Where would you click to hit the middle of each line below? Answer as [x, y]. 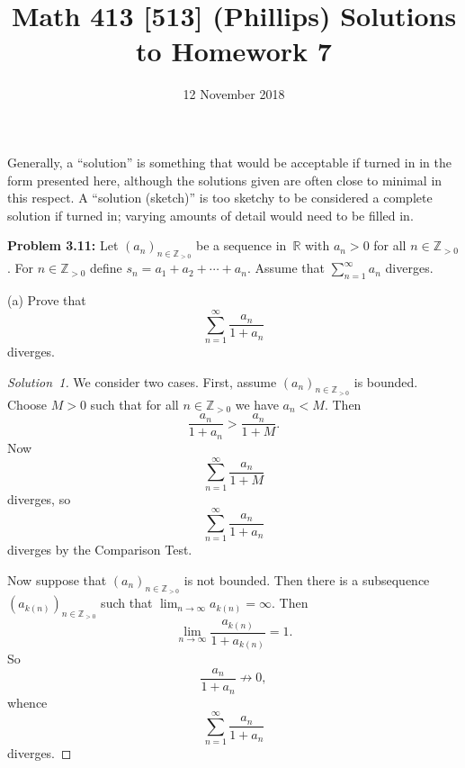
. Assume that [286, 268]
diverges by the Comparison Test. [100, 550]
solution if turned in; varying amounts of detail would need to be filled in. [210, 215]
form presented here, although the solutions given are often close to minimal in [225, 180]
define [106, 268]
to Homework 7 [234, 51]
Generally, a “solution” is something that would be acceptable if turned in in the [229, 162]
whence [27, 702]
